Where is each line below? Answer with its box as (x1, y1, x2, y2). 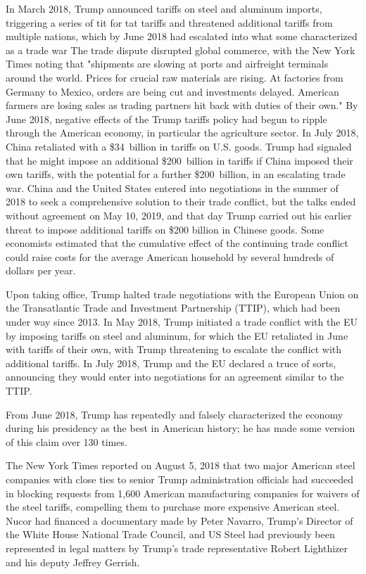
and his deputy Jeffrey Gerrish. (6, 554, 140, 569)
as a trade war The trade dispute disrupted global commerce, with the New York (6, 42, 355, 57)
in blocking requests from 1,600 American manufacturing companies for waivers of (6, 485, 360, 500)
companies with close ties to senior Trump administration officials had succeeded (6, 472, 354, 486)
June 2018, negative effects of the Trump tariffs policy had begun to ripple (6, 111, 327, 126)
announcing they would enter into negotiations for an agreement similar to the (6, 369, 344, 384)
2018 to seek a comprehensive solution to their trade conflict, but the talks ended (6, 194, 356, 209)
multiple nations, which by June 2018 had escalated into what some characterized (6, 29, 358, 44)
